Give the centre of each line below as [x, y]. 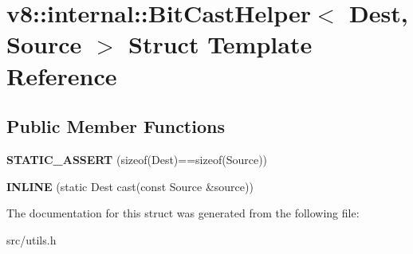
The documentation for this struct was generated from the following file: [183, 213]
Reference [62, 75]
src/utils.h [31, 239]
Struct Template [220, 44]
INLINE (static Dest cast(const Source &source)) [130, 186]
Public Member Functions [116, 126]
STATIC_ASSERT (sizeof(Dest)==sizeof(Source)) [137, 159]
